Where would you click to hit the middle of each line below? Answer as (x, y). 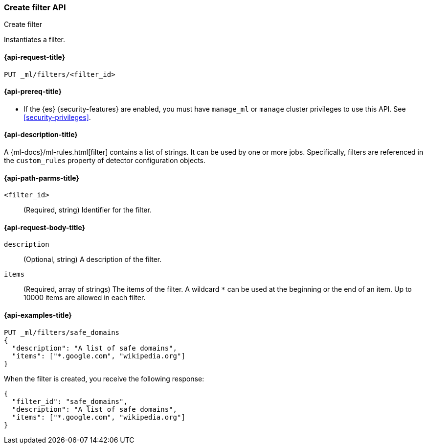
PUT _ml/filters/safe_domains (62, 332)
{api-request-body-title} (45, 227)
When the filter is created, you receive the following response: (104, 378)
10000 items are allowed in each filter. (85, 298)
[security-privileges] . (57, 117)
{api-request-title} (35, 57)
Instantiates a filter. (34, 40)
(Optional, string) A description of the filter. (93, 259)
